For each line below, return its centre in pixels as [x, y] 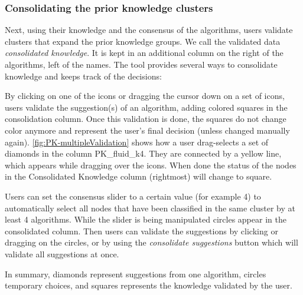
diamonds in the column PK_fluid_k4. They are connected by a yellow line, [143, 153]
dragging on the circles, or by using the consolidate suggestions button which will [151, 242]
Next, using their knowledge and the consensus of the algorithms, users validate [149, 30]
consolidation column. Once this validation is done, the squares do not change [146, 119]
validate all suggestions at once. [62, 253]
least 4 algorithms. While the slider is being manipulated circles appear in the [146, 219]
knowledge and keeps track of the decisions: [83, 76]
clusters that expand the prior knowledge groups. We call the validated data [143, 41]
